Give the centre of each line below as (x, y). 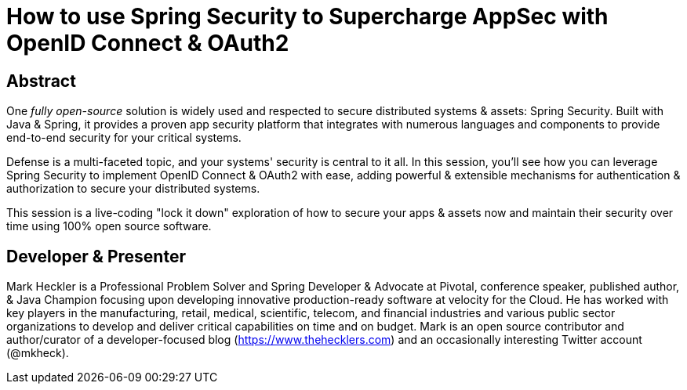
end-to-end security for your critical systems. (124, 138)
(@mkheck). (38, 353)
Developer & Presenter (96, 256)
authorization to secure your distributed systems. (133, 189)
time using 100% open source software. (109, 226)
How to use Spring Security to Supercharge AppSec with (307, 16)
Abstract (41, 81)
